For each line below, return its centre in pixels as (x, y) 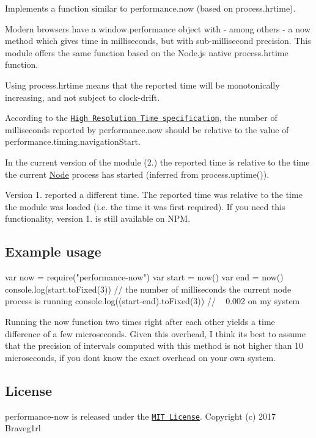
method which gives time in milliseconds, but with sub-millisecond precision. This (158, 41)
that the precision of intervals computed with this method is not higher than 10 (154, 345)
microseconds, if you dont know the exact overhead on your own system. (140, 357)
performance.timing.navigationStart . (73, 141)
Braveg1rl (23, 428)
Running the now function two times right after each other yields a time (140, 321)
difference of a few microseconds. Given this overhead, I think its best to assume (155, 333)
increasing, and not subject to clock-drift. (83, 97)
